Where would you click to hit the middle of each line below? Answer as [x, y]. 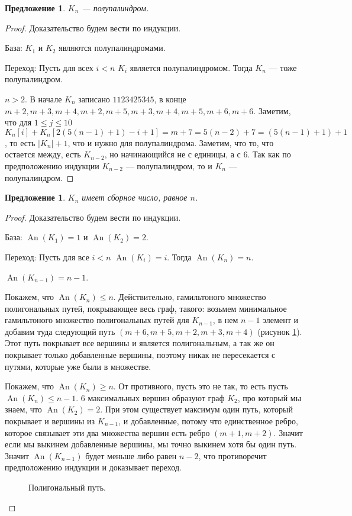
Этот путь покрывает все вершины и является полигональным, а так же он [140, 343]
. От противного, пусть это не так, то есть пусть [201, 386]
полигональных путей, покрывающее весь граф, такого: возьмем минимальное [146, 308]
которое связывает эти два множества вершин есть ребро [107, 432]
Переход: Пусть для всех [49, 67]
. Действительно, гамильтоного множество [190, 297]
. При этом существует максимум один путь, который [196, 409]
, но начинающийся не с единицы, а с [172, 154]
